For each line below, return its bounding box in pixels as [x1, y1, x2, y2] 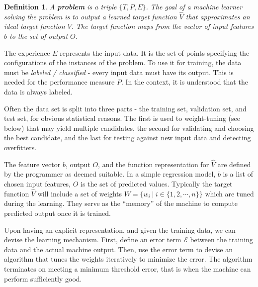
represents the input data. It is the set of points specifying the [60, 47, 250, 58]
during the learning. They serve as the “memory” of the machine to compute [4, 198, 238, 208]
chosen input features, [4, 178, 71, 189]
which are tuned [205, 188, 254, 198]
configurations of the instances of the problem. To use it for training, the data [4, 57, 242, 68]
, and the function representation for [98, 159, 209, 169]
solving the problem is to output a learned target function [4, 11, 177, 21]
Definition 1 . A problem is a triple [4, 1, 117, 11]
